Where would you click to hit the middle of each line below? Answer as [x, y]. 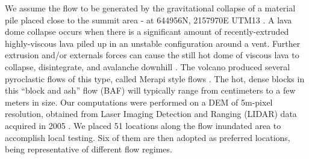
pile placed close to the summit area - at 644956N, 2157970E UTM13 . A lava [148, 19]
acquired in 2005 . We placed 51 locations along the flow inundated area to [143, 125]
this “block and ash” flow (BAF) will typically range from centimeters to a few [150, 90]
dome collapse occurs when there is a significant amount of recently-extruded [147, 31]
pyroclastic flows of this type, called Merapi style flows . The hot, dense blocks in [155, 78]
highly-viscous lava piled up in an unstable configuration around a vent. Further [153, 43]
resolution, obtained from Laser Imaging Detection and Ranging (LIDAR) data [151, 114]
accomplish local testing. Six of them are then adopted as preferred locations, [148, 137]
